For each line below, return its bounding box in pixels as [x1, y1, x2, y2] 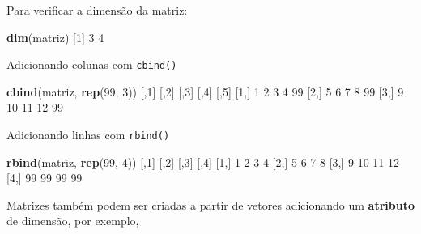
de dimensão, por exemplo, [6, 212, 139, 229]
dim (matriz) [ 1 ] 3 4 [6, 28, 104, 45]
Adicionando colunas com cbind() [6, 56, 177, 73]
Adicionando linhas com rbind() [6, 126, 170, 143]
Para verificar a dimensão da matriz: [6, 2, 188, 18]
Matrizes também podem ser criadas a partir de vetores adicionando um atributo [6, 196, 415, 213]
